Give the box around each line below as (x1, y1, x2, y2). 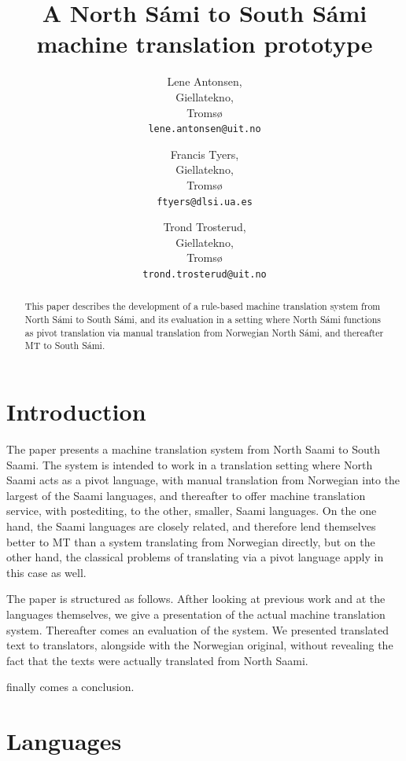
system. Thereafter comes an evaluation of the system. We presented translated (6, 621, 389, 638)
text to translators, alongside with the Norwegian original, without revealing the (6, 637, 393, 653)
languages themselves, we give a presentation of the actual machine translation (6, 605, 386, 622)
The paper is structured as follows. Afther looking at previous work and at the (6, 590, 386, 607)
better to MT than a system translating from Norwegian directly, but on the (6, 533, 375, 550)
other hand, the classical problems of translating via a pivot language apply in (6, 549, 384, 565)
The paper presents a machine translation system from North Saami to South (6, 440, 381, 457)
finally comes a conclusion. (6, 678, 135, 695)
